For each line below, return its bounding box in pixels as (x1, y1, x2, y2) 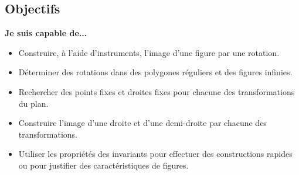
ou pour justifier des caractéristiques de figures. (18, 159, 189, 171)
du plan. (18, 97, 49, 109)
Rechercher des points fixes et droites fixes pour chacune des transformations (18, 85, 295, 97)
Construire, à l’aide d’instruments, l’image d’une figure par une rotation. (18, 46, 280, 58)
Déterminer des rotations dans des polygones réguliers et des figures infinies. (18, 66, 293, 78)
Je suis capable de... (5, 27, 87, 39)
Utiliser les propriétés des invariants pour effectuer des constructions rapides (18, 148, 293, 160)
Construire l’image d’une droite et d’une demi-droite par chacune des (18, 117, 267, 129)
